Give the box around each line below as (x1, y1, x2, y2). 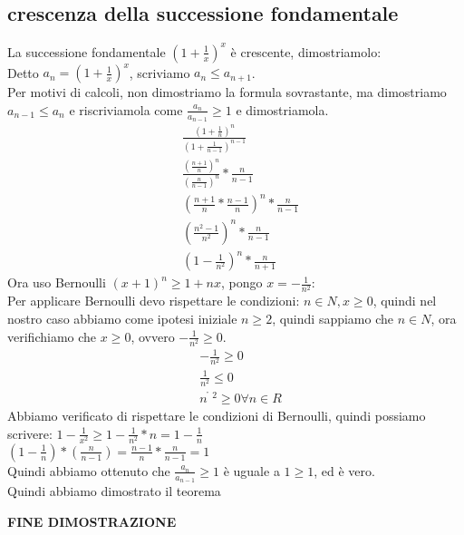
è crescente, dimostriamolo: (230, 42, 382, 61)
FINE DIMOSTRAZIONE (7, 511, 177, 530)
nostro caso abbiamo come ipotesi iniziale (7, 308, 237, 327)
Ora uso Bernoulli (7, 273, 106, 292)
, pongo (221, 273, 263, 292)
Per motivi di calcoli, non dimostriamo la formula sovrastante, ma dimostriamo (7, 83, 447, 102)
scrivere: (7, 423, 53, 443)
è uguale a (223, 461, 280, 480)
